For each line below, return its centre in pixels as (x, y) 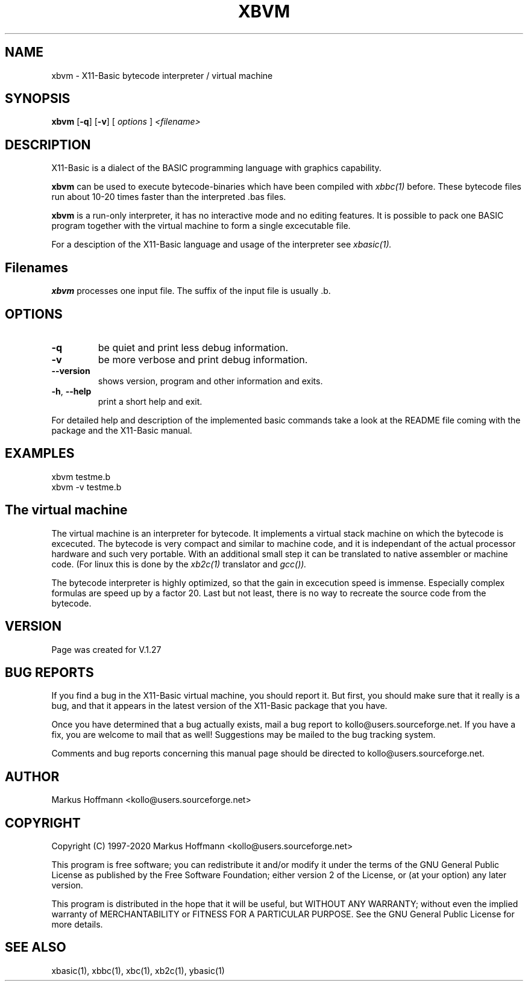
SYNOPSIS (38, 99)
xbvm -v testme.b (86, 487)
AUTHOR (32, 776)
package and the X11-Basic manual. (122, 430)
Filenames (36, 267)
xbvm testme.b (81, 476)
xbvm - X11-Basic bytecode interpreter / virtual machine (162, 75)
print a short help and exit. (150, 401)
